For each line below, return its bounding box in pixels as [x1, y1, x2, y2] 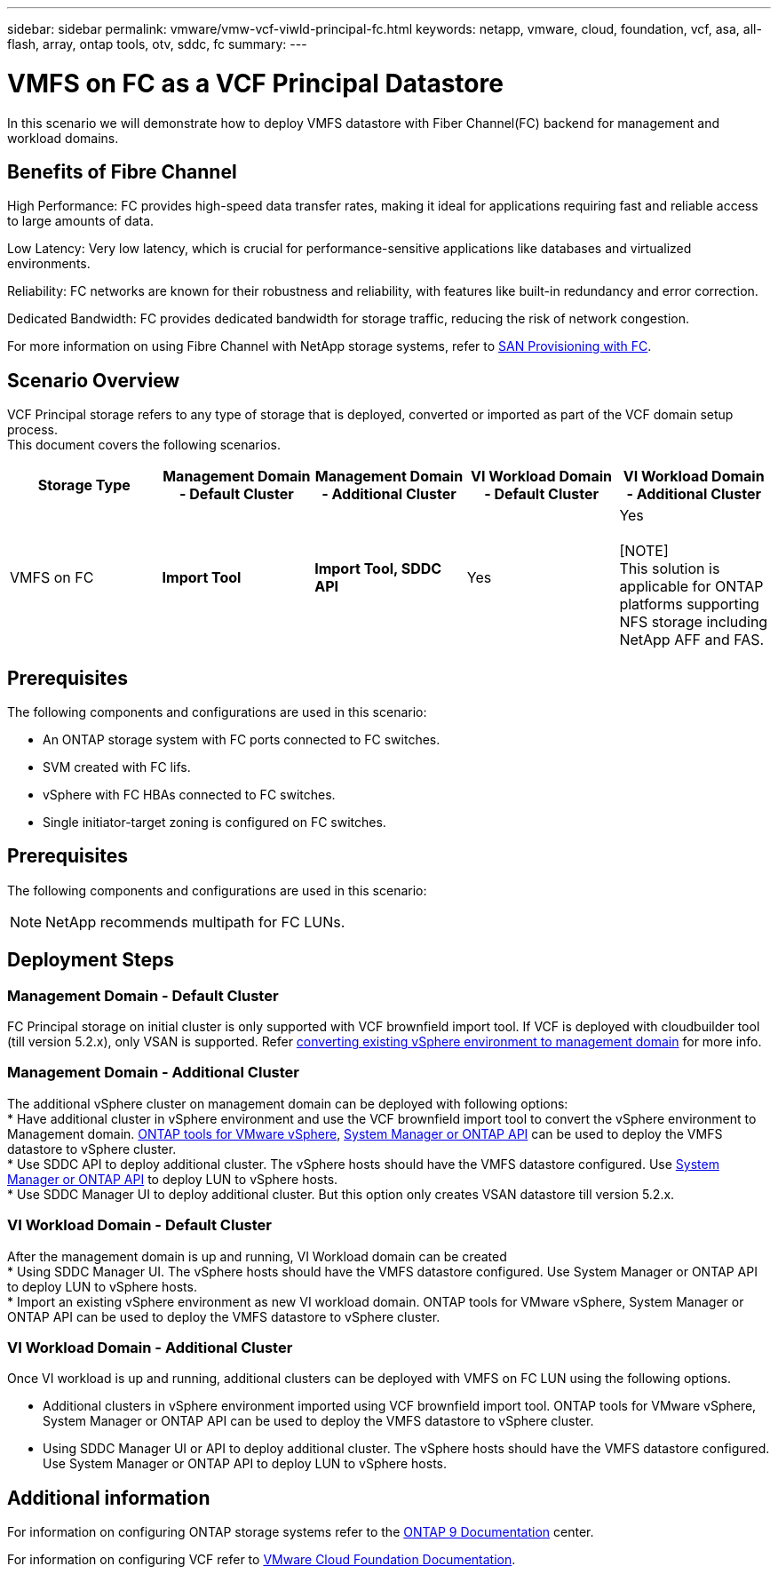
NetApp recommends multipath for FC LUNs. [45, 912, 345, 931]
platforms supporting [619, 595, 759, 614]
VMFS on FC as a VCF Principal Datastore [7, 68, 504, 99]
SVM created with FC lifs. [43, 759, 191, 775]
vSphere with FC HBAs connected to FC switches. [43, 787, 336, 803]
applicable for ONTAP [619, 577, 764, 596]
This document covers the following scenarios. [7, 437, 281, 453]
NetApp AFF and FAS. [619, 631, 765, 649]
